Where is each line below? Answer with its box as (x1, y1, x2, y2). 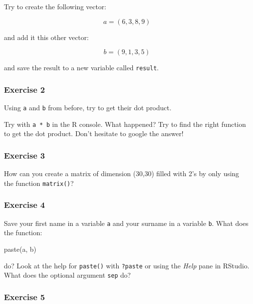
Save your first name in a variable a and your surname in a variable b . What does (4, 218, 249, 228)
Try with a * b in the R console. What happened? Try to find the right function (4, 119, 246, 129)
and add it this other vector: (4, 32, 89, 42)
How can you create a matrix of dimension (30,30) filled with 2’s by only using (4, 168, 239, 179)
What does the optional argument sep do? (4, 270, 131, 280)
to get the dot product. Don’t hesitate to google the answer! (4, 128, 184, 139)
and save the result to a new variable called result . (4, 62, 159, 73)
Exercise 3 (4, 149, 45, 161)
